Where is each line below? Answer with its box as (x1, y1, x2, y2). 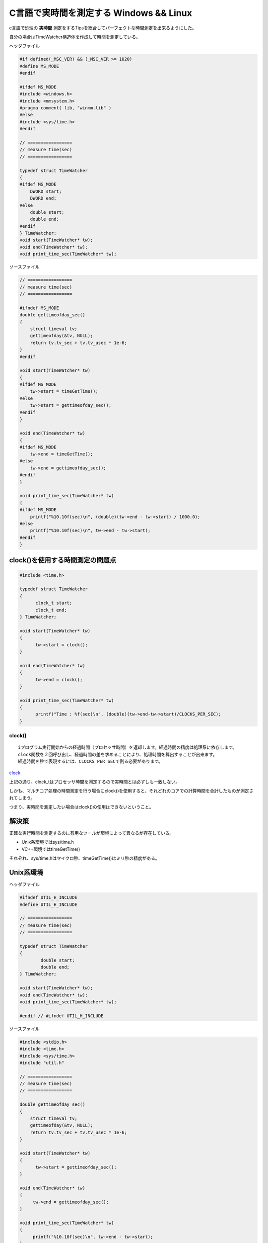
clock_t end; (35, 607, 67, 613)
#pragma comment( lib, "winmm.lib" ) (19, 105, 112, 111)
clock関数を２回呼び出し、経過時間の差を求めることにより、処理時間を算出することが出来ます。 (18, 751, 217, 757)
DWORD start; (30, 188, 62, 194)
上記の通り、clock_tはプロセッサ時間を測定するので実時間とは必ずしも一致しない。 (9, 779, 180, 785)
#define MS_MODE (19, 63, 60, 69)
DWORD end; (30, 195, 57, 201)
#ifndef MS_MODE (19, 305, 60, 311)
